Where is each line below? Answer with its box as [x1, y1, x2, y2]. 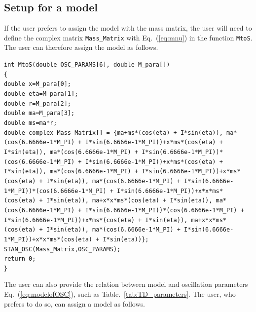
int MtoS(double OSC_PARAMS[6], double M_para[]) [4, 61, 170, 69]
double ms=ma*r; [4, 119, 57, 126]
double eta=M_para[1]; [4, 90, 78, 98]
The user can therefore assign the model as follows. [4, 42, 158, 52]
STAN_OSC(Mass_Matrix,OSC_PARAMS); [4, 245, 121, 253]
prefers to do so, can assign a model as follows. [4, 298, 145, 309]
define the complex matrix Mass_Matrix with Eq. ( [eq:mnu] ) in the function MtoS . [4, 32, 253, 42]
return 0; [4, 255, 36, 263]
